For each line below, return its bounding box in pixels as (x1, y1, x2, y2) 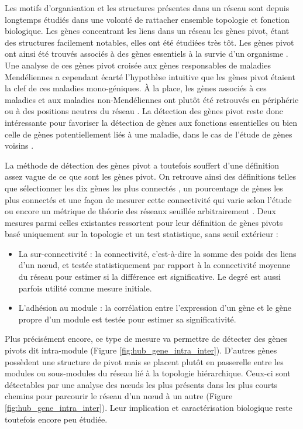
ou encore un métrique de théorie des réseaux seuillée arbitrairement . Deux (5, 205, 276, 217)
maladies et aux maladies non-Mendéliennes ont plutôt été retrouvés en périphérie (5, 93, 299, 105)
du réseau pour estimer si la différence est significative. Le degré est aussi (18, 270, 281, 283)
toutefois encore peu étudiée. (5, 413, 108, 425)
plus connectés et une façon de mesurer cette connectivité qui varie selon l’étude (5, 193, 292, 205)
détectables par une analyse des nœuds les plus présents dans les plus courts (5, 378, 278, 390)
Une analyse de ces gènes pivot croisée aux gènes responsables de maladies (5, 59, 271, 71)
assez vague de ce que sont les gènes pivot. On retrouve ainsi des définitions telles (5, 170, 297, 183)
